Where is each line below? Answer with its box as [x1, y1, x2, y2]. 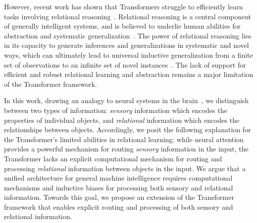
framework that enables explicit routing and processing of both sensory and [4, 201, 233, 212]
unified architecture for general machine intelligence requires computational [4, 173, 233, 183]
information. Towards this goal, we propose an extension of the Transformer [4, 192, 234, 202]
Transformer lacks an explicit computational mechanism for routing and [4, 153, 222, 163]
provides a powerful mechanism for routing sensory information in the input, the [4, 144, 249, 154]
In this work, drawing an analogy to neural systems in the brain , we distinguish [4, 95, 249, 106]
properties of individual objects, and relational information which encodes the [4, 114, 240, 125]
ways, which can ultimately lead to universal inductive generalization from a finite [4, 49, 253, 60]
